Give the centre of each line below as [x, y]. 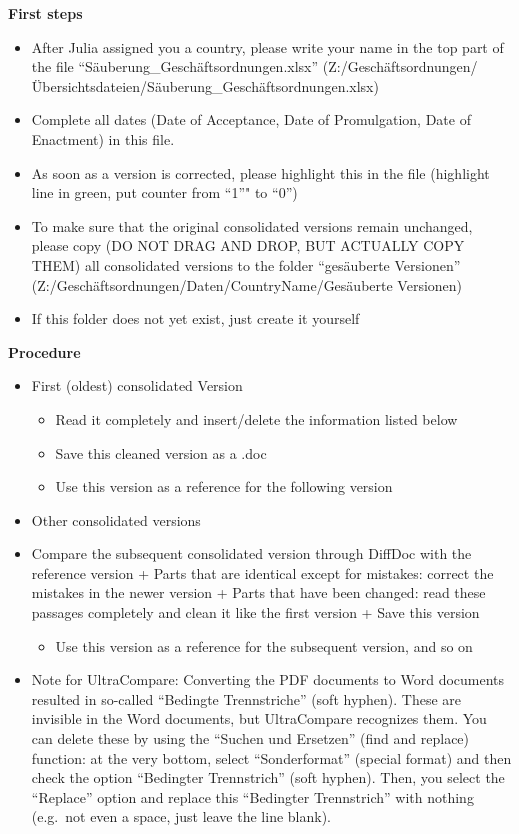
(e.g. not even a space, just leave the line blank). [181, 816]
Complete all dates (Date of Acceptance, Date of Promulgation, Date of [251, 119]
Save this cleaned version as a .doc [161, 452]
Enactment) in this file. [103, 138]
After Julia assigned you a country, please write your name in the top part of [267, 46]
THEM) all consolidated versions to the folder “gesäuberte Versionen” [246, 264]
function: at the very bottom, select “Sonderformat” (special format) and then [271, 757]
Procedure [44, 351]
